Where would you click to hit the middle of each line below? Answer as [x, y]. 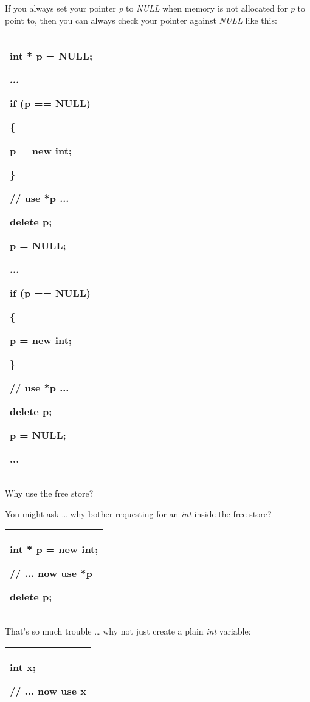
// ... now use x [48, 690]
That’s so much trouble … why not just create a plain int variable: [128, 631]
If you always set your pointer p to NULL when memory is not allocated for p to [155, 8]
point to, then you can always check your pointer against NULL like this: [141, 20]
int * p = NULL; [51, 56]
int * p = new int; [54, 549]
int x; [23, 667]
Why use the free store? [49, 493]
